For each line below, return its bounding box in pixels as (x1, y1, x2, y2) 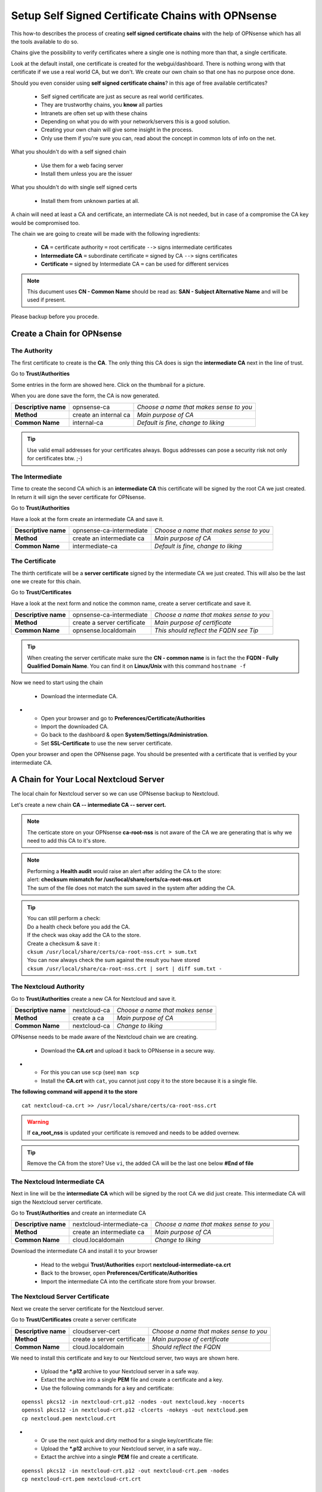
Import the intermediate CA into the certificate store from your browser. (41, 1278, 216, 1285)
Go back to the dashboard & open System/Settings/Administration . (41, 731, 209, 738)
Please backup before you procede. (11, 313, 100, 320)
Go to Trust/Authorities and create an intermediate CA (11, 1209, 146, 1217)
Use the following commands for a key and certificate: (41, 1385, 174, 1392)
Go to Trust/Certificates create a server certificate (11, 1316, 137, 1323)
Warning (27, 1118, 49, 1125)
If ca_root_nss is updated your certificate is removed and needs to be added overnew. (27, 1129, 240, 1136)
